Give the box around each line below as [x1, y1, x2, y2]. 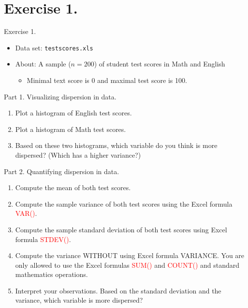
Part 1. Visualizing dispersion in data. [4, 91, 117, 101]
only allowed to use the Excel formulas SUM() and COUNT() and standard [15, 259, 240, 270]
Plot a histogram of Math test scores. [15, 124, 126, 134]
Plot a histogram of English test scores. [15, 108, 132, 118]
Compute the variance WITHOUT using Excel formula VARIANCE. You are [15, 250, 245, 260]
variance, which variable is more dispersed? [15, 295, 143, 305]
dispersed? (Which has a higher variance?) [15, 149, 141, 160]
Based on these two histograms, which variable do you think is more [15, 140, 218, 150]
